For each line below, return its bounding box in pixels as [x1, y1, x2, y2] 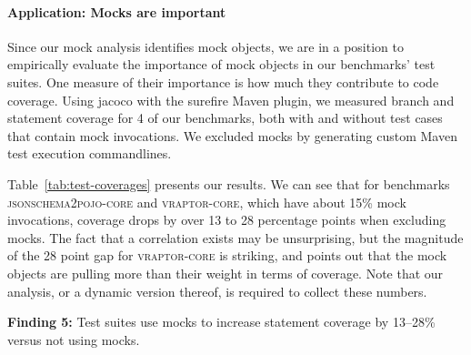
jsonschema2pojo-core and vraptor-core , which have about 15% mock [7, 192, 406, 211]
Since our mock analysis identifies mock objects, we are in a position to [7, 36, 404, 56]
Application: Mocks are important [7, 2, 226, 21]
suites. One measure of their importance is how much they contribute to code [7, 72, 439, 91]
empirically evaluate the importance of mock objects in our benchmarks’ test [7, 55, 436, 74]
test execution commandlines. [7, 144, 172, 163]
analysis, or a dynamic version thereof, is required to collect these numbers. [7, 281, 427, 300]
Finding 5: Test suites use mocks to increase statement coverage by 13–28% [7, 312, 436, 331]
